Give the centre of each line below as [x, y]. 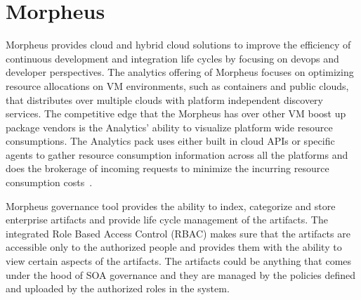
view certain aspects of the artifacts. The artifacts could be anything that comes [179, 261]
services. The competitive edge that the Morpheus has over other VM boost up [176, 113]
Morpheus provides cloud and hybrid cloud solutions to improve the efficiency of [178, 45]
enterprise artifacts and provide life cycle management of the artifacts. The [167, 220]
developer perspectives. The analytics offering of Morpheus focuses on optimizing [180, 72]
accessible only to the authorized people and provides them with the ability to [174, 247]
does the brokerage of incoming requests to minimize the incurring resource [168, 168]
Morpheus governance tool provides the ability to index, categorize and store [171, 206]
